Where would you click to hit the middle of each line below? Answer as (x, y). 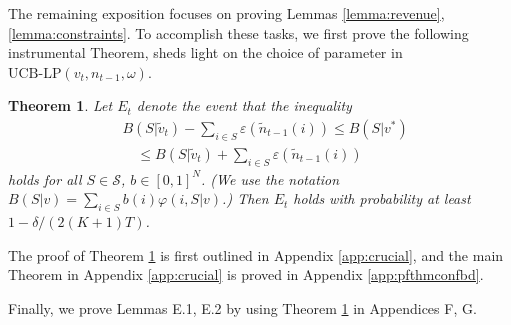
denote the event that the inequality (244, 105)
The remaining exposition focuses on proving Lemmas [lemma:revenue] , (226, 13)
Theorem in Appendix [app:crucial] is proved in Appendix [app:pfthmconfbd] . (246, 274)
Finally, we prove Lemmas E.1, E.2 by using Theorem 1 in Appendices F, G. (242, 307)
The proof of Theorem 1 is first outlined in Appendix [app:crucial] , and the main (256, 254)
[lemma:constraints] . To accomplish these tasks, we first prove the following (238, 32)
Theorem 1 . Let (60, 105)
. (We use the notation (270, 178)
